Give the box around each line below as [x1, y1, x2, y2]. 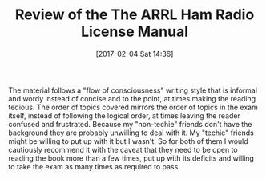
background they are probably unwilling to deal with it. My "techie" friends [8, 128, 254, 137]
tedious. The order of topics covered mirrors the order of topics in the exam [8, 102, 258, 112]
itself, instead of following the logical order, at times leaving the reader [8, 110, 240, 121]
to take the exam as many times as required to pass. [8, 161, 180, 171]
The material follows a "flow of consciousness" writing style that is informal [8, 86, 258, 95]
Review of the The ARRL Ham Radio [14, 6, 255, 24]
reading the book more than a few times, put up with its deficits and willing [8, 153, 255, 163]
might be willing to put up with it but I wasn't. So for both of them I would [8, 136, 248, 145]
